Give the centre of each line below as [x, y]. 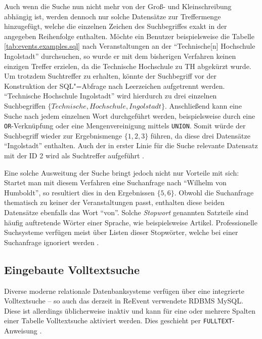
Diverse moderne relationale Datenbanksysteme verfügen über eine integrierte [124, 291]
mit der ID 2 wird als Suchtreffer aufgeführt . [74, 155]
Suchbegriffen [25, 105]
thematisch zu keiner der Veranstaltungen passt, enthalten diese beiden [114, 202]
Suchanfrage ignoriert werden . [52, 242]
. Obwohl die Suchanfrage [214, 192]
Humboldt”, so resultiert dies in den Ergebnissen [79, 192]
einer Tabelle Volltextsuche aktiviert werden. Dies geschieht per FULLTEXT [118, 320]
